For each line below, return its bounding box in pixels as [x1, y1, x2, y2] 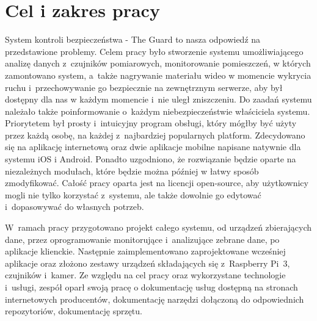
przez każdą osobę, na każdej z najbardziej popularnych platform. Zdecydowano [5, 128, 305, 141]
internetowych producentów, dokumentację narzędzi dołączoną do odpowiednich [5, 292, 304, 305]
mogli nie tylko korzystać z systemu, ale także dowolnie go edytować [5, 188, 261, 201]
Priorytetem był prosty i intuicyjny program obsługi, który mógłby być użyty [5, 117, 297, 129]
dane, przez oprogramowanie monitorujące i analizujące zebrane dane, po [5, 233, 280, 245]
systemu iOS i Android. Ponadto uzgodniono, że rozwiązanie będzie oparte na [5, 153, 296, 165]
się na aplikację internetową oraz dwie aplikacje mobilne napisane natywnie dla [5, 140, 301, 153]
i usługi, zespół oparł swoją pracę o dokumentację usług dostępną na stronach [5, 281, 298, 293]
